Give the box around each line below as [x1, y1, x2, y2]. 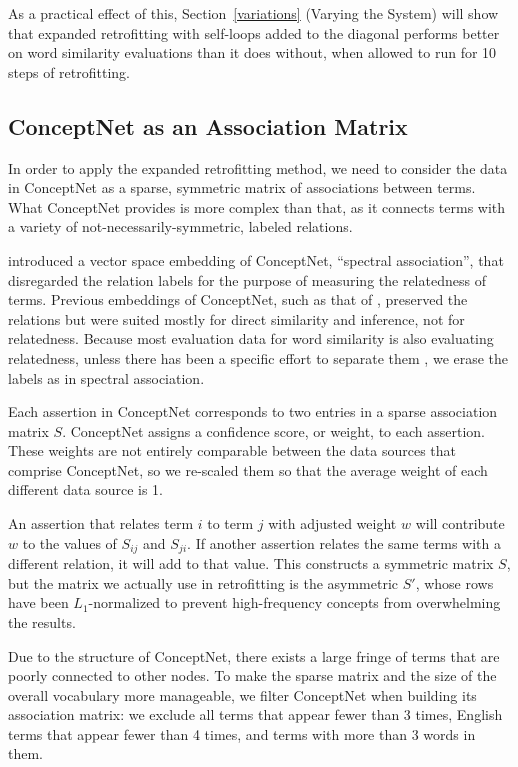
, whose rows [415, 572, 494, 593]
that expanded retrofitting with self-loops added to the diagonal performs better [8, 22, 500, 43]
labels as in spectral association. [8, 367, 205, 388]
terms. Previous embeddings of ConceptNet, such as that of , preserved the [8, 289, 468, 310]
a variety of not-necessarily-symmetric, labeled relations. [8, 216, 353, 237]
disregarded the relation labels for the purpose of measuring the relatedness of [8, 269, 486, 290]
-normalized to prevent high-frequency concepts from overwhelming [88, 592, 501, 613]
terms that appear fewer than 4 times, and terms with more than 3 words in [8, 723, 476, 744]
